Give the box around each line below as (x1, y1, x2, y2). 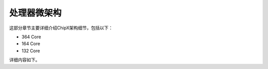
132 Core (21, 48, 40, 54)
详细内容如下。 (9, 57, 40, 63)
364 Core (21, 34, 42, 40)
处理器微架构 (9, 7, 62, 18)
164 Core (21, 41, 41, 47)
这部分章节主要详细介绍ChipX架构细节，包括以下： (9, 25, 113, 31)
